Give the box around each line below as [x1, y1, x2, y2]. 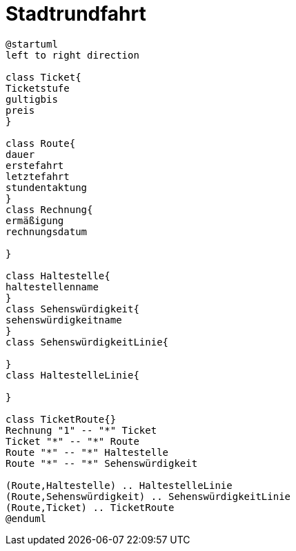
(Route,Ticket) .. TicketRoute [6, 501, 175, 513]
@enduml [6, 512, 47, 524]
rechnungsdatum [6, 226, 88, 237]
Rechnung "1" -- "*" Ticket [6, 424, 157, 436]
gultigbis [6, 93, 58, 105]
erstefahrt [6, 159, 64, 171]
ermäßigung [6, 214, 64, 226]
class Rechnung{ [6, 203, 93, 215]
